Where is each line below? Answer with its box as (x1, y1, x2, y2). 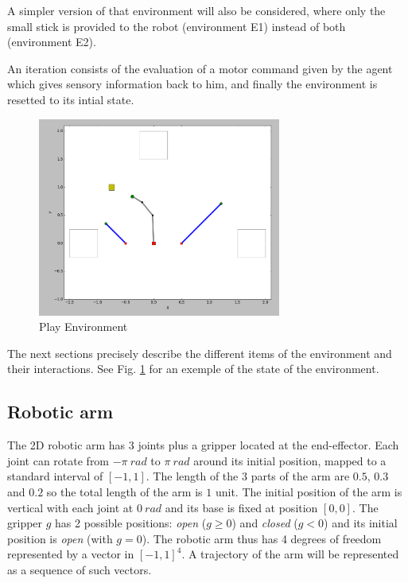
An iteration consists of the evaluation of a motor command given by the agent (7, 60, 393, 76)
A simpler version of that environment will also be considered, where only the (7, 2, 386, 18)
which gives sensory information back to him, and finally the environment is (7, 76, 378, 92)
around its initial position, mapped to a (193, 452, 387, 468)
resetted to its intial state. (7, 91, 134, 107)
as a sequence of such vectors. (7, 561, 152, 577)
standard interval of (7, 468, 103, 484)
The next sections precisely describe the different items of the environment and (7, 344, 392, 361)
